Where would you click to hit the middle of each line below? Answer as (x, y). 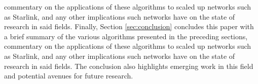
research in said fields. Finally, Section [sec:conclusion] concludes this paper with (129, 26)
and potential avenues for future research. (69, 76)
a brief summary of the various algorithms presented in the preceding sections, (126, 36)
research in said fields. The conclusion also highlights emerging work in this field (129, 66)
